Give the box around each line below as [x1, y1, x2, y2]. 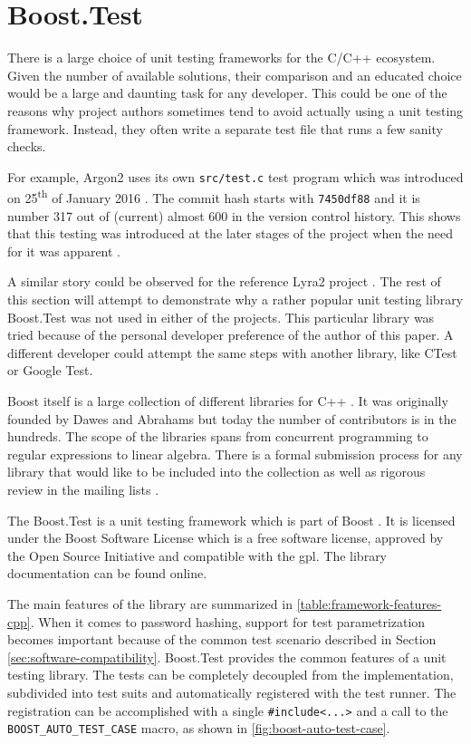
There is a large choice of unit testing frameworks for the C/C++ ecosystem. [7, 48, 436, 67]
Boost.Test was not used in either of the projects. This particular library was [7, 307, 435, 326]
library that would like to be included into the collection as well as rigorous [7, 462, 426, 481]
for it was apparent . [7, 241, 121, 260]
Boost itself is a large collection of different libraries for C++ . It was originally [7, 391, 448, 410]
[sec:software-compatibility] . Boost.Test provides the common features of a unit [7, 647, 447, 666]
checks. [7, 137, 46, 156]
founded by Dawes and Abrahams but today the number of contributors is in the [7, 409, 457, 428]
